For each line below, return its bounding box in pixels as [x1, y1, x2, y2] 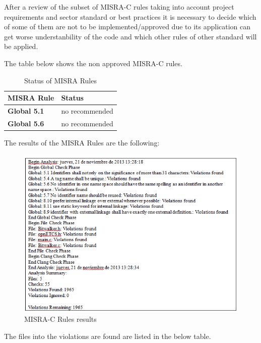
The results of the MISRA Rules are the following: [4, 137, 160, 148]
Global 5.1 [8, 106, 44, 116]
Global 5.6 [8, 118, 44, 128]
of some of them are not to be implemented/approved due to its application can [4, 21, 251, 32]
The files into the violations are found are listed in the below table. [4, 330, 211, 341]
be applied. [4, 41, 38, 52]
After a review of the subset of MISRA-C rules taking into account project [4, 2, 234, 12]
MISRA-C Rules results [24, 314, 97, 324]
